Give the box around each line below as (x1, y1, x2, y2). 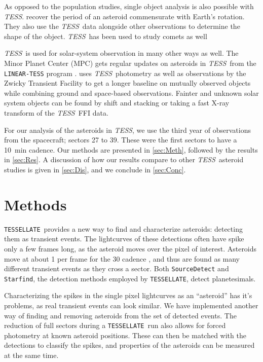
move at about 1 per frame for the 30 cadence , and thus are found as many (4, 253, 240, 264)
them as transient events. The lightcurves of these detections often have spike (4, 233, 244, 244)
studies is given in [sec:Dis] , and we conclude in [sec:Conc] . (4, 164, 186, 174)
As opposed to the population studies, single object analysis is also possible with (4, 1, 254, 11)
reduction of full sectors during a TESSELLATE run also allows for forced (4, 320, 226, 331)
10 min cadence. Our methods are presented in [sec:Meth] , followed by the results (4, 144, 258, 155)
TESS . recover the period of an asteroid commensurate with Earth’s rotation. (4, 11, 245, 21)
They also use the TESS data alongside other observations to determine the (4, 21, 240, 31)
